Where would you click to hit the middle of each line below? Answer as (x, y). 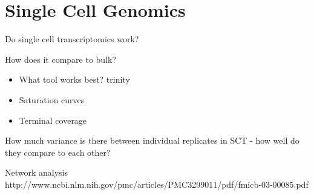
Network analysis (37, 172)
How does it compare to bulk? (61, 59)
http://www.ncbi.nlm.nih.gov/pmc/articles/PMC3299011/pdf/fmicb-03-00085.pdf (157, 184)
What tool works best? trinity (74, 79)
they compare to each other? (58, 152)
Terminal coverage (53, 120)
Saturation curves (52, 99)
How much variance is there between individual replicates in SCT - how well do (152, 140)
